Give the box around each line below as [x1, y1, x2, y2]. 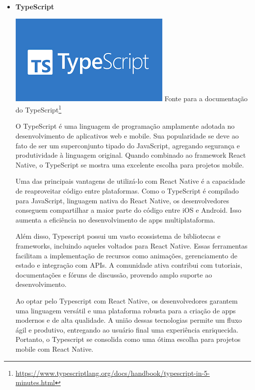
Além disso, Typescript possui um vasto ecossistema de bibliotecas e [15, 231, 221, 241]
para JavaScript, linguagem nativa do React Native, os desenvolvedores [15, 195, 229, 205]
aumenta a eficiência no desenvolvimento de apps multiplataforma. [15, 214, 215, 224]
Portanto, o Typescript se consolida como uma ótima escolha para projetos [15, 334, 241, 344]
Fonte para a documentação [164, 93, 248, 103]
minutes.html [15, 377, 55, 388]
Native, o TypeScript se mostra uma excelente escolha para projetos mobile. [15, 159, 244, 169]
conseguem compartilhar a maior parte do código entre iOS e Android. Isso [15, 205, 241, 215]
